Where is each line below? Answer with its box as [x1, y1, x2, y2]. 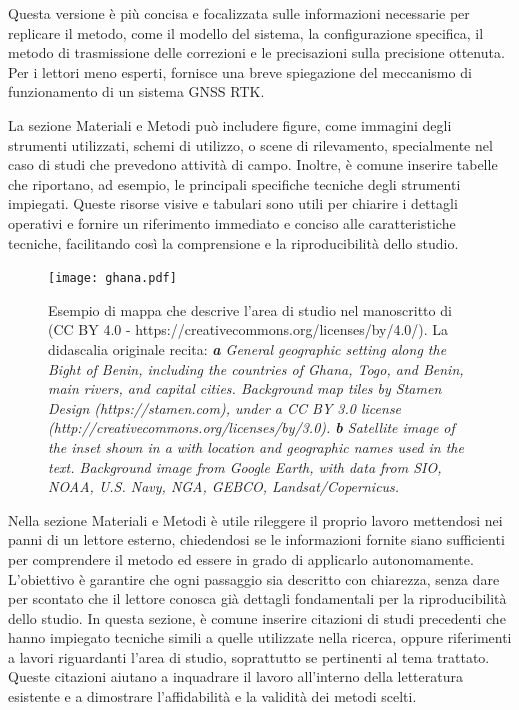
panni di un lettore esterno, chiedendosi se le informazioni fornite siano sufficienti [8, 529, 505, 550]
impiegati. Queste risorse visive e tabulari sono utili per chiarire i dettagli [8, 193, 458, 214]
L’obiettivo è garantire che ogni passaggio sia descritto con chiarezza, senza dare [8, 568, 500, 589]
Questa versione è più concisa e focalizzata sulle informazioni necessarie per [8, 3, 470, 23]
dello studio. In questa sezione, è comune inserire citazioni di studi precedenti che [8, 607, 506, 628]
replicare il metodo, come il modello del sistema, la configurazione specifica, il [8, 22, 484, 43]
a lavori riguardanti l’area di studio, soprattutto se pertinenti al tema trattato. [8, 646, 490, 667]
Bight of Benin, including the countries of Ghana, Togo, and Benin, [48, 358, 464, 379]
